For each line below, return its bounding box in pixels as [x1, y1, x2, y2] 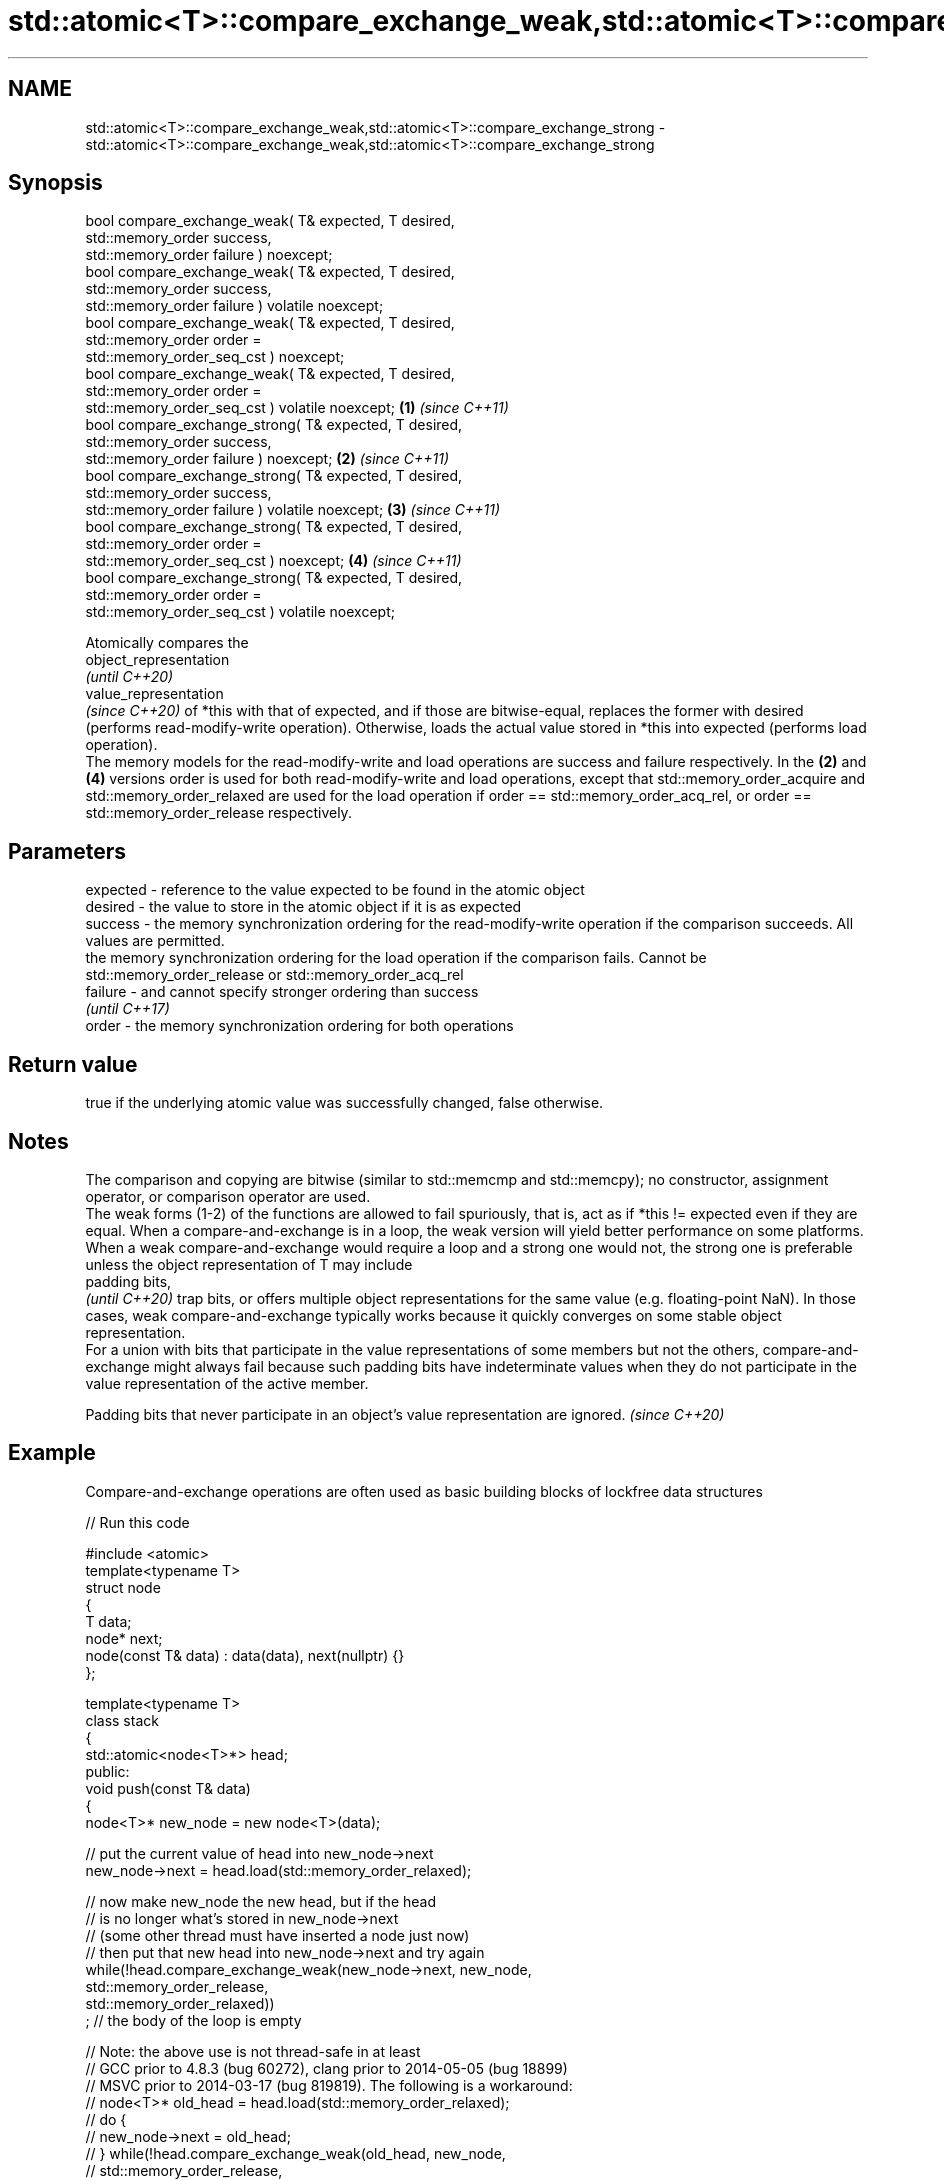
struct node [85, 1578, 161, 1596]
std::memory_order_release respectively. [85, 804, 352, 822]
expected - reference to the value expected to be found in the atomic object [85, 881, 585, 899]
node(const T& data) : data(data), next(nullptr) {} [85, 1646, 405, 1664]
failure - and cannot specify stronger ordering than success [85, 983, 479, 1001]
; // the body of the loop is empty [85, 2011, 302, 2029]
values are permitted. [85, 932, 225, 950]
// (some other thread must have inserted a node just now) [85, 1926, 470, 1944]
